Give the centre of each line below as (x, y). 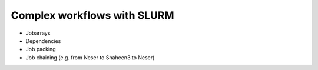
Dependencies (43, 41)
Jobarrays (38, 33)
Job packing (41, 49)
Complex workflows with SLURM (92, 15)
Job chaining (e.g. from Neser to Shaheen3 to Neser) (90, 57)
